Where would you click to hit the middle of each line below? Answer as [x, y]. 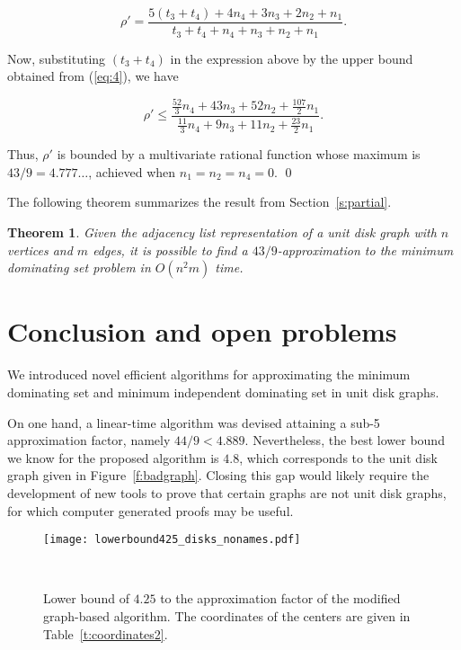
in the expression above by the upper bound [292, 58]
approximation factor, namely [89, 440]
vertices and [40, 249]
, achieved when [132, 171]
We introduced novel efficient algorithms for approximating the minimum [209, 374]
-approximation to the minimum [365, 249]
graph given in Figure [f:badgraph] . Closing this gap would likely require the [218, 475]
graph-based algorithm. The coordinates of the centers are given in [227, 615]
